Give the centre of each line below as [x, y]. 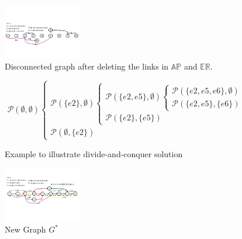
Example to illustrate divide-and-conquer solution [94, 153]
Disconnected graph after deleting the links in [87, 66]
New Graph [25, 229]
